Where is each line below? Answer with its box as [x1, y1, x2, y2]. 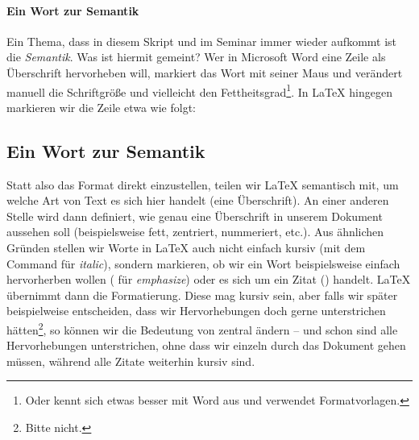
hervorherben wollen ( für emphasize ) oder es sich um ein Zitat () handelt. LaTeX [6, 271, 411, 288]
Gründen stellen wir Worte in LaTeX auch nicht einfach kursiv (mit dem [6, 239, 366, 255]
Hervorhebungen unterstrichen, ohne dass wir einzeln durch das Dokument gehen [6, 337, 406, 354]
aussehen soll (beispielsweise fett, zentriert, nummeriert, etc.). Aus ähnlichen [6, 223, 384, 240]
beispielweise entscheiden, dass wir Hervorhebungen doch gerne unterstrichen [6, 302, 386, 319]
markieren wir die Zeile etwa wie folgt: [6, 98, 196, 115]
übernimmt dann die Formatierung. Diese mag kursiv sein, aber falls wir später [6, 286, 398, 303]
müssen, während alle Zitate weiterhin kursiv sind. [6, 352, 255, 369]
